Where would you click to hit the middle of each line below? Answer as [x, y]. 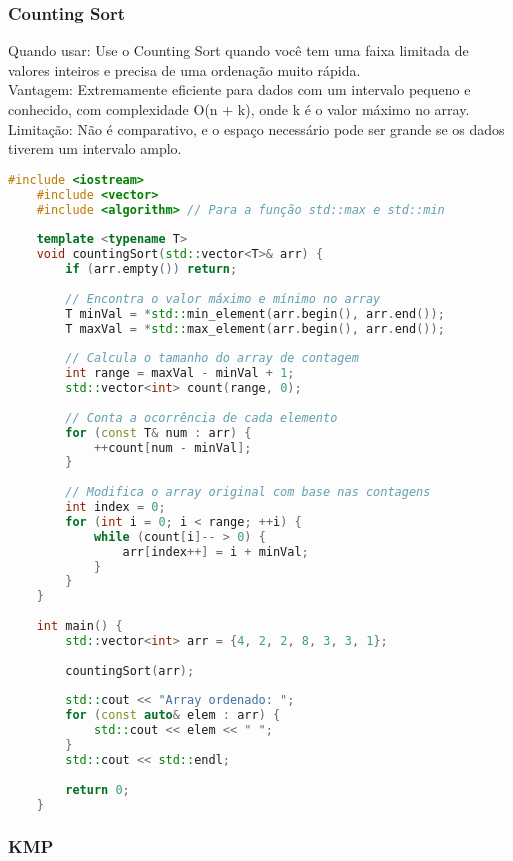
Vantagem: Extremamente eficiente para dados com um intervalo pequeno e [239, 89]
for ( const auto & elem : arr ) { [173, 715]
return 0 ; [97, 789]
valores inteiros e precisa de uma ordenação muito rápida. [184, 69]
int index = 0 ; [115, 507]
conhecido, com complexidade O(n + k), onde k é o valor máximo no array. [239, 109]
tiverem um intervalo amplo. [95, 148]
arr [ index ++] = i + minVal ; [215, 551]
